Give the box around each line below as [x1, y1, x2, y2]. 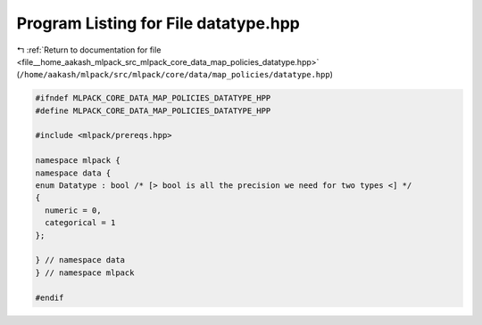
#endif [35, 292, 64, 303]
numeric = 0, [45, 205, 102, 215]
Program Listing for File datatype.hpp [16, 13, 301, 33]
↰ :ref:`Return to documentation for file [16, 45, 162, 55]
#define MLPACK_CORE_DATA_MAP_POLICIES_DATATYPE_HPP [35, 105, 271, 116]
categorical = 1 [45, 218, 116, 228]
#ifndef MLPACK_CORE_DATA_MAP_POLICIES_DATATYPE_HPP [35, 93, 271, 103]
